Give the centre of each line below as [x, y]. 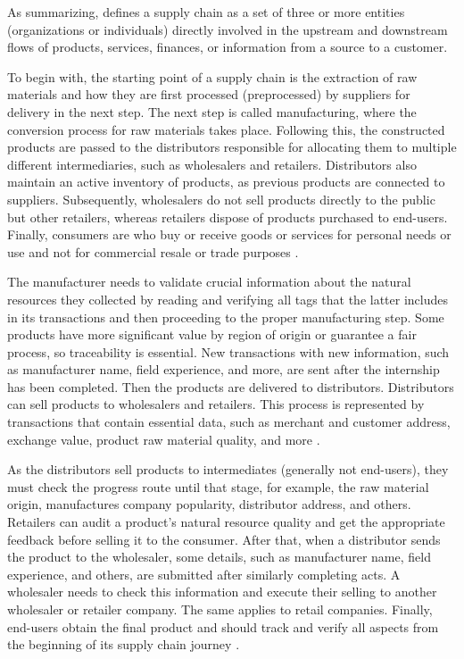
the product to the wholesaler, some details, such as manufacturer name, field [219, 557]
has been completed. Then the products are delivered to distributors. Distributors [231, 386]
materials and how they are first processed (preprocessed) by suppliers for [209, 94]
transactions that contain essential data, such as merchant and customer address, [229, 422]
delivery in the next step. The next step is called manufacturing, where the [212, 111]
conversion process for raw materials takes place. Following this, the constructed [226, 129]
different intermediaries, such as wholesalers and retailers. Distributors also [212, 164]
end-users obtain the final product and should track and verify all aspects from [223, 626]
